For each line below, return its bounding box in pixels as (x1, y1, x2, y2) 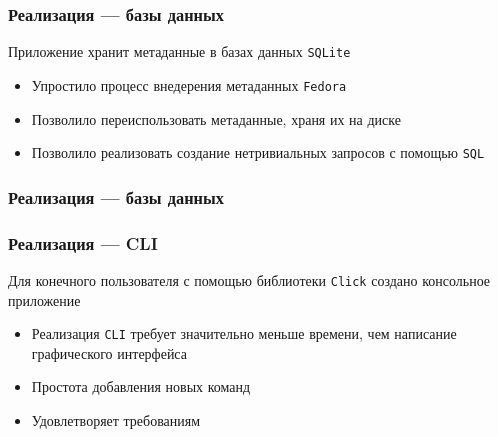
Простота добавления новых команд (31, 376, 251, 397)
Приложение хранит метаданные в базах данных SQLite (8, 41, 351, 62)
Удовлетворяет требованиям (31, 409, 201, 430)
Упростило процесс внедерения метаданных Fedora (31, 74, 347, 95)
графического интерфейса (31, 342, 187, 363)
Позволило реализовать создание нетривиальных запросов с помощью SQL (31, 142, 485, 163)
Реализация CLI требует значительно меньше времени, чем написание (31, 323, 457, 344)
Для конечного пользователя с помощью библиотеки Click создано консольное (8, 269, 491, 290)
